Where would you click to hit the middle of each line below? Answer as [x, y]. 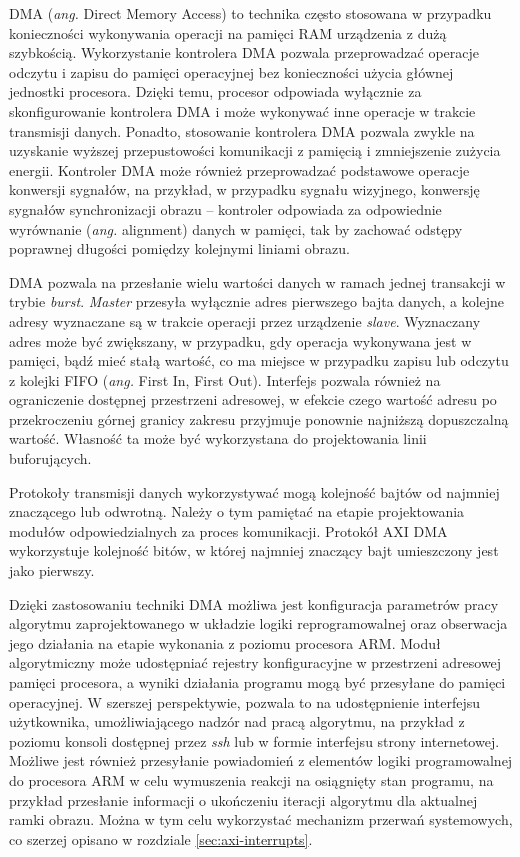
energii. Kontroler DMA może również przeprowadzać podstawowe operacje [239, 169]
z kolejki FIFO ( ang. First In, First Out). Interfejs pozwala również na [225, 379]
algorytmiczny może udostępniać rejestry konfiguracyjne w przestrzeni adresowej [255, 662]
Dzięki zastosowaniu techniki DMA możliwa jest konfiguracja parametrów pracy [254, 603]
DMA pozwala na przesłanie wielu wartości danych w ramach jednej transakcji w [257, 281]
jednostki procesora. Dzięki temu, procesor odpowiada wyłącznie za [215, 91]
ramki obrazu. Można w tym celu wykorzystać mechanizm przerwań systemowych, [261, 819]
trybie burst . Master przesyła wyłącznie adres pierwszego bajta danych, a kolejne [257, 301]
